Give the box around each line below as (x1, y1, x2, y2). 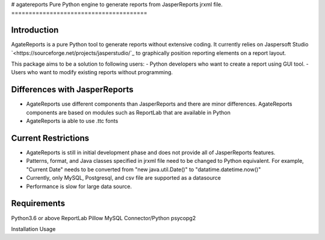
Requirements (11, 198, 66, 209)
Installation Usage (11, 225, 56, 232)
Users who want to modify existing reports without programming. (11, 69, 173, 76)
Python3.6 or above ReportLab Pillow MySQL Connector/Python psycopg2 (11, 214, 196, 221)
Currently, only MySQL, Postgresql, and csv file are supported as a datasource (26, 174, 221, 182)
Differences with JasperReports (11, 84, 134, 95)
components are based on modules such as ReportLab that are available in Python (26, 109, 231, 116)
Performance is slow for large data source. (26, 183, 132, 190)
